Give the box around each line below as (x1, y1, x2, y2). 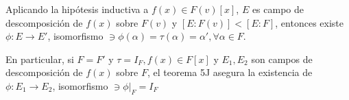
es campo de (252, 2, 304, 16)
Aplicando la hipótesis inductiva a (5, 2, 149, 16)
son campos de (251, 51, 313, 66)
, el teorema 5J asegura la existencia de (147, 65, 313, 79)
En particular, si (5, 51, 74, 66)
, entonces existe (275, 15, 344, 29)
